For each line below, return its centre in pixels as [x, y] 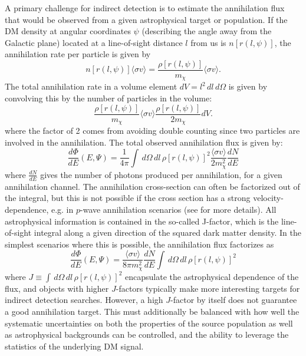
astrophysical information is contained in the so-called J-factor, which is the [142, 221]
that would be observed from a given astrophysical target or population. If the [146, 19]
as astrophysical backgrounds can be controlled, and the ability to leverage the [147, 334]
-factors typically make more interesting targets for [208, 288]
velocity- [268, 198]
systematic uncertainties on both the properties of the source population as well [149, 323]
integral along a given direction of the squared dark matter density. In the [167, 233]
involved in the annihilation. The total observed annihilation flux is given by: [144, 142]
